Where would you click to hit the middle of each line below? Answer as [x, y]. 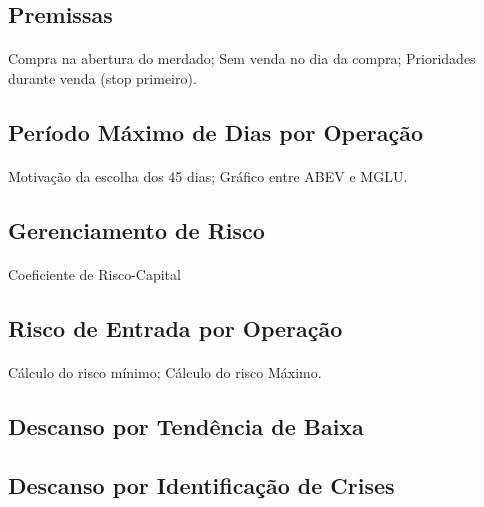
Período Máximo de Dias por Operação [215, 131]
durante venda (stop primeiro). [102, 77]
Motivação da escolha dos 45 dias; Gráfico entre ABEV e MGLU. [208, 175]
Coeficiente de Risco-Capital [94, 273]
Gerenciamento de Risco [136, 229]
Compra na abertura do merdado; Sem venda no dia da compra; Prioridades [242, 58]
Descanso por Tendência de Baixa [186, 425]
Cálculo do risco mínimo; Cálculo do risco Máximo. [165, 371]
